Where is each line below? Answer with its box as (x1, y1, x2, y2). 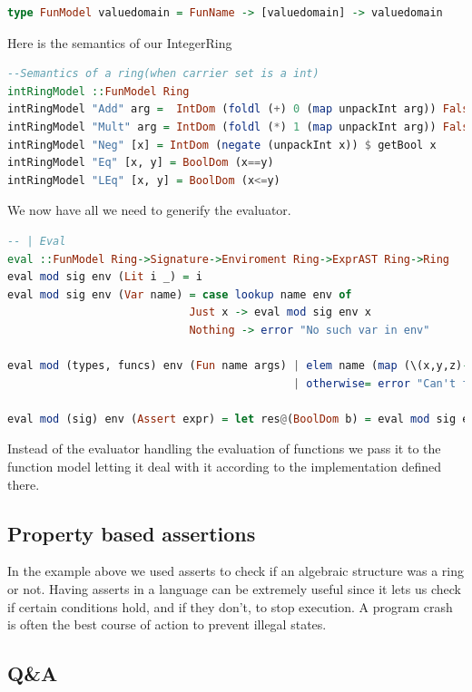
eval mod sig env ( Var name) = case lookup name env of (7, 288, 352, 301)
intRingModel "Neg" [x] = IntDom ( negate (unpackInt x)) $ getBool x (7, 138, 437, 151)
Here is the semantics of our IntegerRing (7, 33, 232, 52)
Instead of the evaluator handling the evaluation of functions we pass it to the (7, 439, 441, 458)
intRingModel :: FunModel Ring (7, 84, 190, 98)
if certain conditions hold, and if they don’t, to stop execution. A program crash (7, 597, 453, 616)
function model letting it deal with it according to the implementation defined (7, 457, 442, 476)
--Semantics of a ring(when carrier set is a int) (7, 67, 320, 81)
